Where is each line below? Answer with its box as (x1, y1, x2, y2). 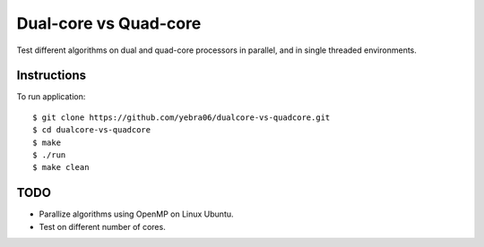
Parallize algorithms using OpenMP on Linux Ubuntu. (39, 209, 234, 219)
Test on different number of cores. (39, 221, 166, 232)
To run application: (16, 91, 86, 102)
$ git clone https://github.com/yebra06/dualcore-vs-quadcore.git (32, 112, 331, 123)
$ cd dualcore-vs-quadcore (32, 125, 151, 135)
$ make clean (32, 162, 90, 173)
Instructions (16, 68, 87, 83)
